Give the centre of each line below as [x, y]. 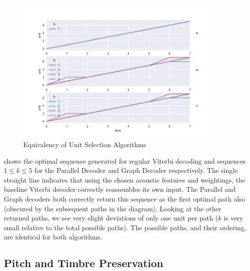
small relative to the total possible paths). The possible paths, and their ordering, [125, 227]
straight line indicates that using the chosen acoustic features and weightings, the [125, 179]
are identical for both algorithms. [53, 237]
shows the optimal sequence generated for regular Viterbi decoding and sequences [125, 161]
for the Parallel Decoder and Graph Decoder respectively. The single [136, 170]
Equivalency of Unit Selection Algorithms [85, 144]
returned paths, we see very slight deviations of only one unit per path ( [111, 218]
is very [233, 218]
